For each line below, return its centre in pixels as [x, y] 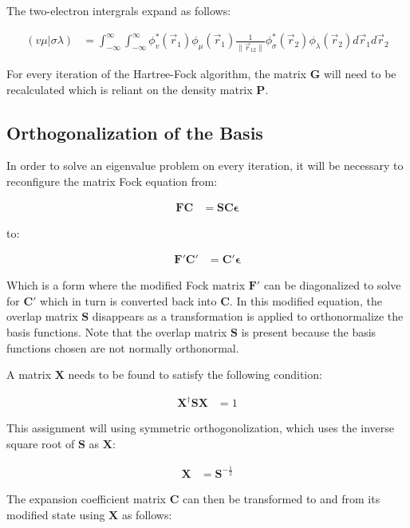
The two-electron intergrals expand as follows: [119, 10]
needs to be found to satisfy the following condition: [195, 374]
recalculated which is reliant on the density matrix [130, 89]
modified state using [56, 514]
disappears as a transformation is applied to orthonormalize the [248, 316]
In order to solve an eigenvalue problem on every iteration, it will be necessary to [205, 165]
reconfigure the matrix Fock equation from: [112, 181]
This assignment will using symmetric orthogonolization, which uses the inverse [201, 428]
